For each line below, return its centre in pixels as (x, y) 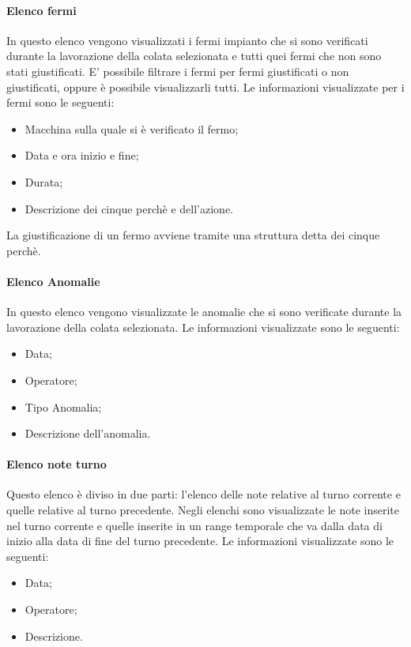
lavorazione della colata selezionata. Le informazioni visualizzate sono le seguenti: (203, 327)
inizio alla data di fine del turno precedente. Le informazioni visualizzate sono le (200, 541)
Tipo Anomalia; (63, 406)
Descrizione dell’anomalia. (88, 433)
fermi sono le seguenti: (60, 102)
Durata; (44, 181)
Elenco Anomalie (53, 281)
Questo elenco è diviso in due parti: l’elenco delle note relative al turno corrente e (204, 494)
